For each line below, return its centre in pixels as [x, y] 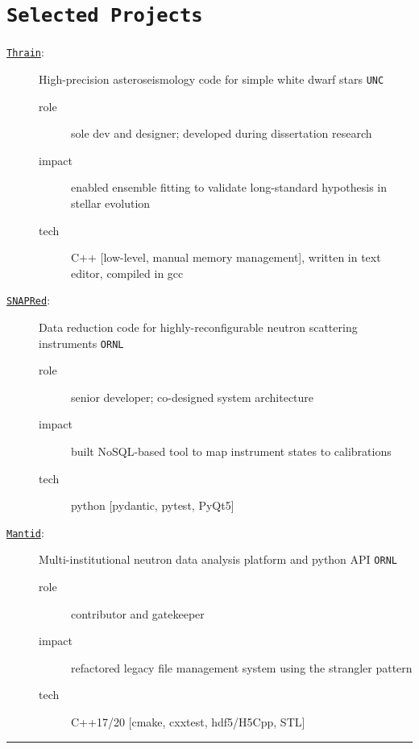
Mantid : [25, 532]
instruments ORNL [81, 343]
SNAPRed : [29, 300]
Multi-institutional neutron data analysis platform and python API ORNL [218, 559]
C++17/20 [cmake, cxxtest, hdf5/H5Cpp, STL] [188, 722]
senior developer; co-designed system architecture [193, 397]
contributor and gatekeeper [138, 613]
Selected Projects [105, 16]
